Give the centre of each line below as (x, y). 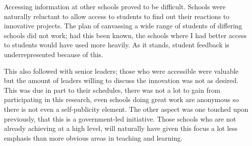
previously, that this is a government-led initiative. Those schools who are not (120, 118)
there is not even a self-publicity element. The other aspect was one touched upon (126, 109)
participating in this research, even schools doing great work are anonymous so (121, 99)
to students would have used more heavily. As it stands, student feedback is (117, 45)
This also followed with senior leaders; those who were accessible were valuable (121, 71)
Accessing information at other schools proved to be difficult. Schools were (115, 6)
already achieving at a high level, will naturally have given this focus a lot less (121, 128)
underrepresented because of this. (54, 54)
